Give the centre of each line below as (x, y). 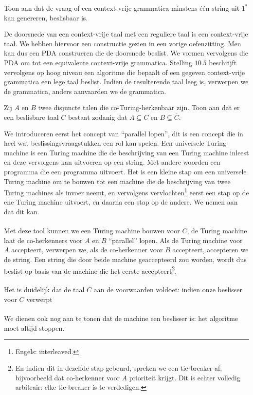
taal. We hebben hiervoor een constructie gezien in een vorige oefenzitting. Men (123, 43)
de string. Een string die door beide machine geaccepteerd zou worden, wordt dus (125, 259)
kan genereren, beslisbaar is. (46, 17)
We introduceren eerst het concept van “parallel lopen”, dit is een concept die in (124, 133)
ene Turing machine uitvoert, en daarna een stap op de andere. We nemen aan (121, 202)
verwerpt (39, 299)
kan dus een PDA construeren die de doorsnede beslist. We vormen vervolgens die (126, 53)
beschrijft (223, 62)
